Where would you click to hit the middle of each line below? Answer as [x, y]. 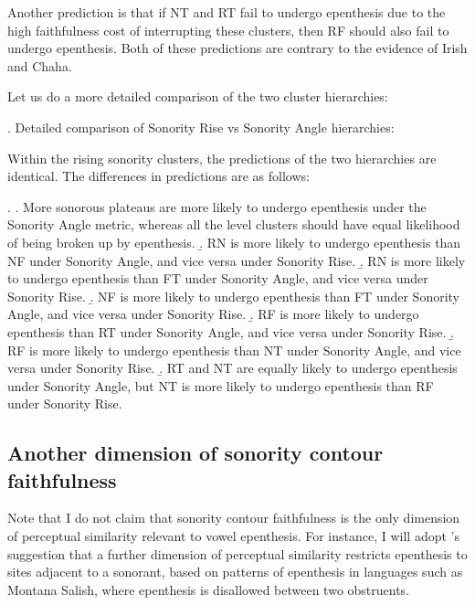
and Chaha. [40, 65]
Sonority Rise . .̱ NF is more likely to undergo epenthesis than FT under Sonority [234, 296]
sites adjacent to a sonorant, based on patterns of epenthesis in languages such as [235, 572]
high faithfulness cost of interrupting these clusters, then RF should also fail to [228, 30]
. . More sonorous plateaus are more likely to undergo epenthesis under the [217, 206]
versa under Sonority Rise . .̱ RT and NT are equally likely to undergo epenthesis [232, 368]
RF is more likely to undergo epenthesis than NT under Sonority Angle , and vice [234, 350]
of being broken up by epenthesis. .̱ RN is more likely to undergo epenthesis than [234, 242]
